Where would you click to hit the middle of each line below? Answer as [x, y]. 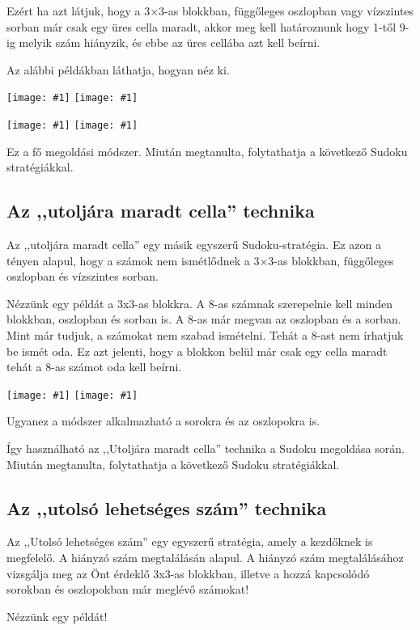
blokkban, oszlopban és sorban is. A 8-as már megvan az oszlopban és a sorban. [204, 319]
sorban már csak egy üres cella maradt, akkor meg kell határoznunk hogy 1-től [202, 26]
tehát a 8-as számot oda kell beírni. [94, 367]
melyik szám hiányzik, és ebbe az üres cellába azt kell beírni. [170, 42]
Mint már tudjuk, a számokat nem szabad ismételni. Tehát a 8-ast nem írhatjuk [205, 335]
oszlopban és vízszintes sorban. [83, 276]
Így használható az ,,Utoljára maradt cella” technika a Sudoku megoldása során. [206, 448]
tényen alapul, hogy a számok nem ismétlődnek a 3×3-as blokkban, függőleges [200, 260]
